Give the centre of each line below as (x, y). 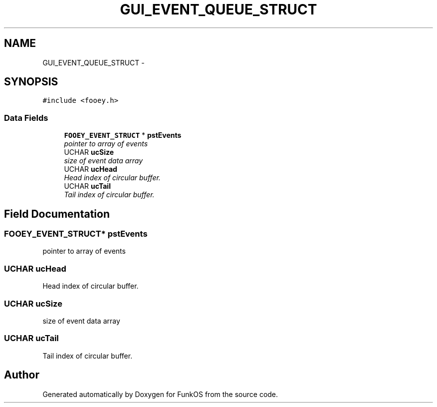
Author (22, 375)
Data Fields (26, 118)
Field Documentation (57, 214)
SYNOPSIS (31, 82)
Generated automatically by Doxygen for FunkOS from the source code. (160, 394)
